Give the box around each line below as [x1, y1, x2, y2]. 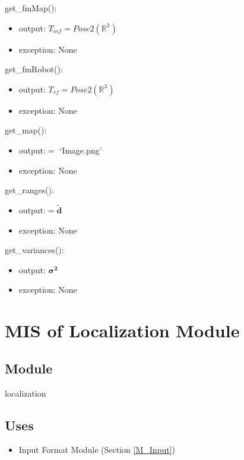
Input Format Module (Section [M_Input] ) [18, 443, 175, 456]
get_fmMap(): [5, 2, 57, 14]
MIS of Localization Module [5, 318, 240, 343]
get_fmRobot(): [5, 63, 63, 75]
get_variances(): [5, 244, 64, 256]
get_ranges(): [5, 184, 54, 196]
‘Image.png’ [59, 143, 102, 156]
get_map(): [5, 124, 47, 136]
